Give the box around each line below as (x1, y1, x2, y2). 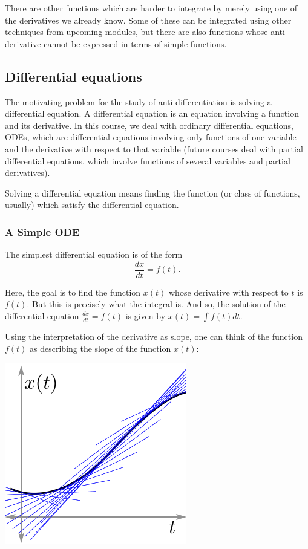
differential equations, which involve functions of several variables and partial (5, 154, 290, 167)
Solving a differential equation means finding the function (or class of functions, (5, 186, 300, 199)
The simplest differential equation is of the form (5, 248, 183, 261)
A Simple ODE (5, 224, 80, 239)
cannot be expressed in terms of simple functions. (44, 37, 227, 50)
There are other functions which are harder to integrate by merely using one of (5, 2, 298, 14)
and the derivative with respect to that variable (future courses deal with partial (5, 142, 303, 155)
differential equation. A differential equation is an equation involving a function (5, 107, 299, 120)
